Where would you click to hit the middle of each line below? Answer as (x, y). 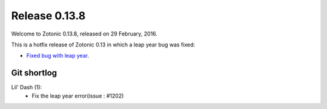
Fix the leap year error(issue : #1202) (78, 96)
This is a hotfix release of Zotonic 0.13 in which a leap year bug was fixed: (103, 45)
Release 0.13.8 (48, 16)
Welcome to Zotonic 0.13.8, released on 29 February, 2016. (84, 34)
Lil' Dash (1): (27, 87)
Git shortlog (34, 73)
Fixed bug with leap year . (58, 56)
